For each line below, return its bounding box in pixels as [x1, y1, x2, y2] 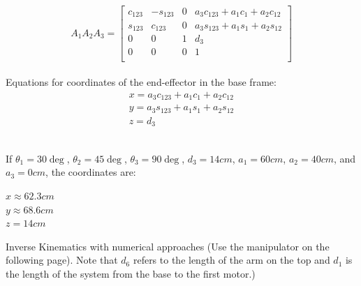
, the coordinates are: [45, 165, 136, 179]
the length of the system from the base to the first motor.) [6, 266, 256, 280]
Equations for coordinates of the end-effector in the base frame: [6, 75, 277, 89]
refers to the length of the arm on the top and [133, 253, 330, 267]
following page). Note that [6, 253, 118, 267]
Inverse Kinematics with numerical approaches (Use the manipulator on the [6, 239, 330, 253]
